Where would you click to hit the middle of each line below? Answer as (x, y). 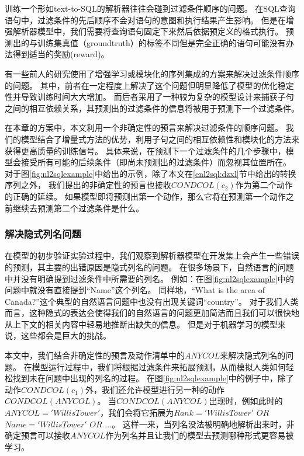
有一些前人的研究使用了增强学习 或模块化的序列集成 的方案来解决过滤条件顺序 (152, 73)
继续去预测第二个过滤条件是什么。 (78, 208)
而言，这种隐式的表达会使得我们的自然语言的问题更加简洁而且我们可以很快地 (152, 313)
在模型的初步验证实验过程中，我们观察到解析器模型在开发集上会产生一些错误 (152, 255)
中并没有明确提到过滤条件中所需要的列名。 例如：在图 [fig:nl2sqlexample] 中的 (149, 278)
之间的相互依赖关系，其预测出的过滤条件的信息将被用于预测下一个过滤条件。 (152, 108)
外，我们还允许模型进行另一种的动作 (155, 389)
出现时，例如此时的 (246, 401)
